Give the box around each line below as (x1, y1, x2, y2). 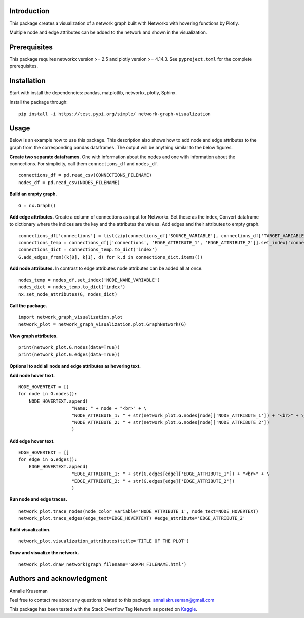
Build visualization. (9, 526, 51, 532)
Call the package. (9, 302, 48, 309)
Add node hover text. (9, 372, 55, 378)
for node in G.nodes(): (18, 391, 78, 397)
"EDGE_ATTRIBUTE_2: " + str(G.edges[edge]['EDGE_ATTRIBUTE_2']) (71, 478, 235, 484)
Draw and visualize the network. (9, 550, 79, 556)
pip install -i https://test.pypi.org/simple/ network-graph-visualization (18, 111, 211, 117)
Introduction (9, 7, 50, 15)
